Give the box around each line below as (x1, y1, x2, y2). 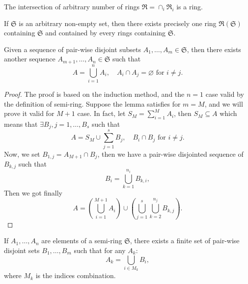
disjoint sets (4, 245, 40, 255)
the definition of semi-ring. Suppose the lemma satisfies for (4, 98, 181, 109)
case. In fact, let (77, 108, 126, 118)
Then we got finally (4, 188, 62, 198)
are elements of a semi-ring (41, 235, 122, 246)
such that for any (74, 245, 126, 255)
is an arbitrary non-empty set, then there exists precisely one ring (19, 18, 217, 28)
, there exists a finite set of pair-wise (130, 235, 240, 246)
